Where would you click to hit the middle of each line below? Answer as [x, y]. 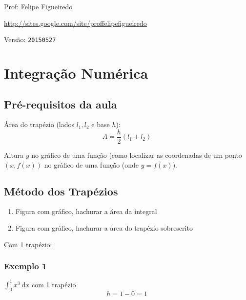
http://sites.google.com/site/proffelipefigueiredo [75, 23]
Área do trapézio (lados [39, 124]
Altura [14, 155]
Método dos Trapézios [61, 191]
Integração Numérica [76, 73]
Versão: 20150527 [30, 39]
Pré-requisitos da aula [61, 104]
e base [101, 124]
